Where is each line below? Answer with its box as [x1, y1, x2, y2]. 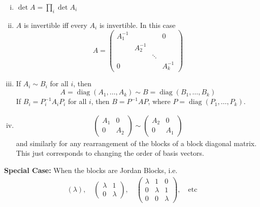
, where [148, 96, 171, 107]
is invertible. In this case [99, 19, 176, 30]
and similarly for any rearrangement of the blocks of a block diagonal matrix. [16, 137, 257, 148]
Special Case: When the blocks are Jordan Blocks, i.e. [4, 164, 178, 175]
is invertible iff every [23, 19, 87, 30]
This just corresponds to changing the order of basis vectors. [16, 148, 204, 158]
